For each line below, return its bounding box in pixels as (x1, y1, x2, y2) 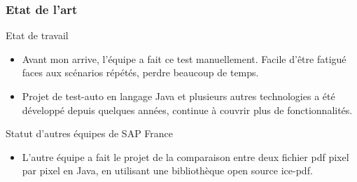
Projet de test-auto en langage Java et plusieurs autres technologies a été (22, 89, 335, 103)
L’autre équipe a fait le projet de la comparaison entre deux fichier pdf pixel (22, 149, 349, 164)
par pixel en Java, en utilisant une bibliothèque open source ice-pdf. (22, 163, 313, 178)
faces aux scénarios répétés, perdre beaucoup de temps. (22, 65, 259, 80)
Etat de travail (6, 28, 69, 43)
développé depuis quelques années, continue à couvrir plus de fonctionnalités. (22, 102, 353, 117)
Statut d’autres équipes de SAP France (6, 126, 174, 141)
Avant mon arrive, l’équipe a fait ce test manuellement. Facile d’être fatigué (22, 51, 346, 66)
